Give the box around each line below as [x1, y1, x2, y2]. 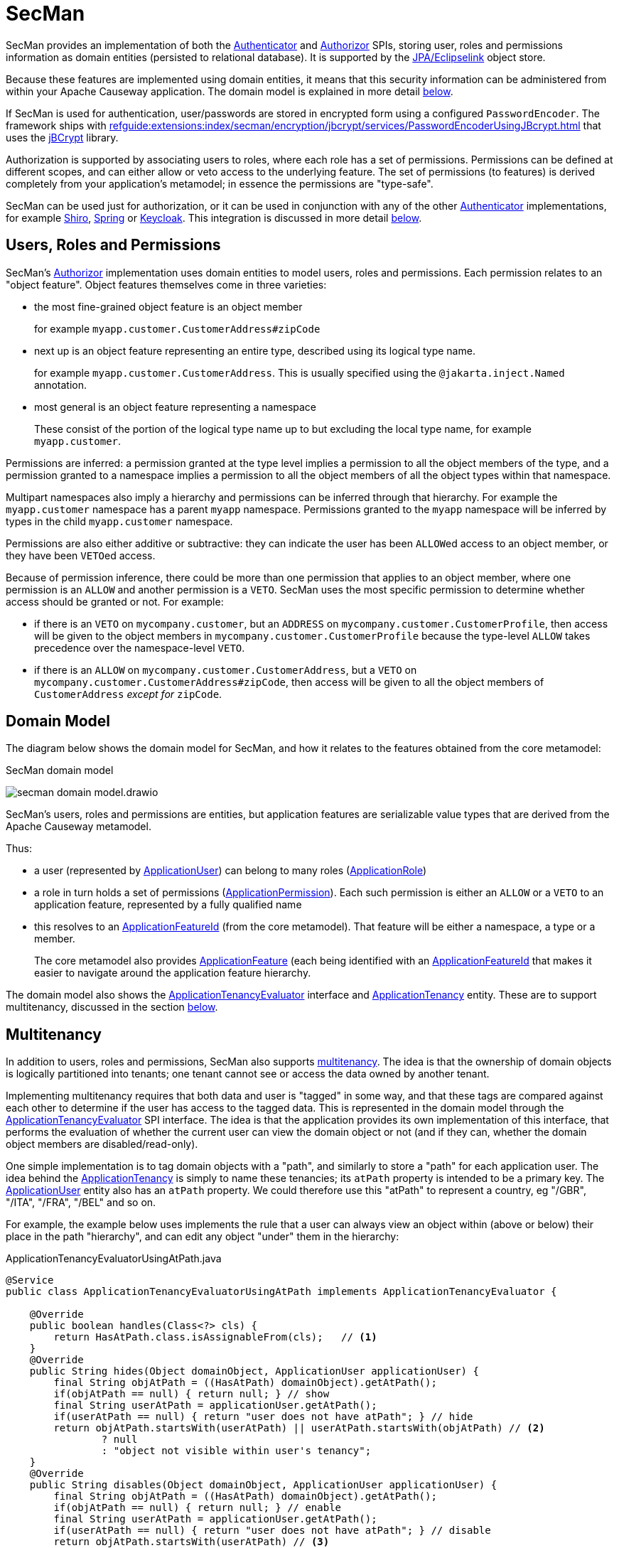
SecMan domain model [6, 764, 114, 777]
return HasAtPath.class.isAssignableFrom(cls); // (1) [53, 1331, 377, 1343]
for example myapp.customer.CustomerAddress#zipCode [34, 322, 321, 335]
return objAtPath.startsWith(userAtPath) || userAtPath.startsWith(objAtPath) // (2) [53, 1422, 545, 1434]
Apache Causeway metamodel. [6, 820, 151, 833]
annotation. [34, 378, 87, 391]
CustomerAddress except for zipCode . [34, 687, 222, 700]
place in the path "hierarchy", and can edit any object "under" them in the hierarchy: [6, 1230, 399, 1243]
